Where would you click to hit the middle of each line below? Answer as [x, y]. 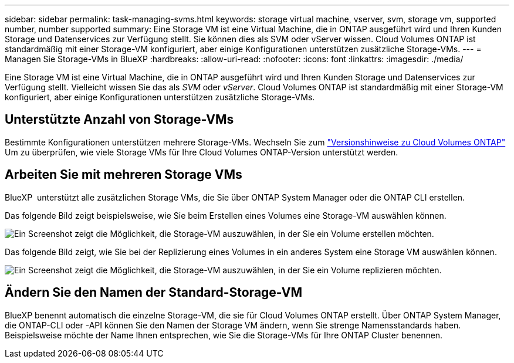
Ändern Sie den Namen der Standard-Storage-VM [153, 293]
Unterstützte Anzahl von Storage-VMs [119, 120]
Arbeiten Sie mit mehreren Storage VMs [124, 175]
